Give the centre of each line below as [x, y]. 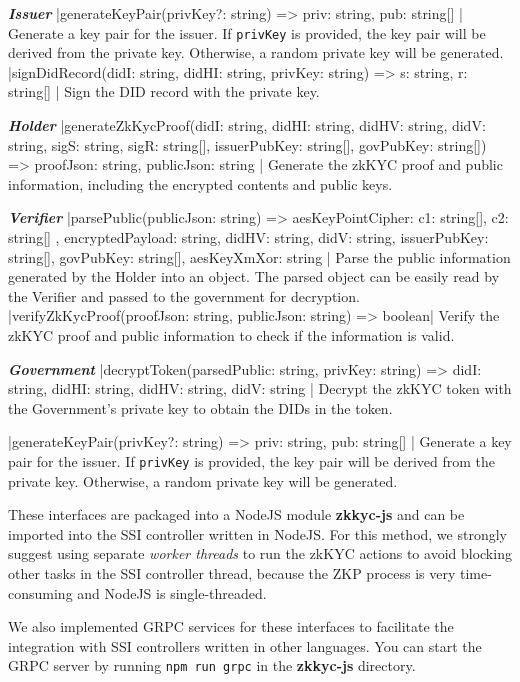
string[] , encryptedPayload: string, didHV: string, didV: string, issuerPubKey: [248, 237]
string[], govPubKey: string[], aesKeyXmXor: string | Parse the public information [259, 256]
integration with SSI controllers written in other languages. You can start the [245, 645]
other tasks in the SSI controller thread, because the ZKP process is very [232, 572]
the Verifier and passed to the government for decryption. [184, 295]
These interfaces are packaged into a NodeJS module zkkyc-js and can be [236, 514]
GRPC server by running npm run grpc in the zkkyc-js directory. [212, 665]
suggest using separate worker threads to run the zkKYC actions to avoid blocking [260, 553]
